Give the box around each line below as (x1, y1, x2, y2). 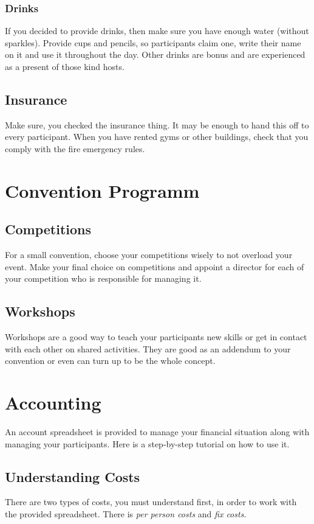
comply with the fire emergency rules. (5, 142, 145, 155)
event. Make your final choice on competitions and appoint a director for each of (5, 260, 304, 273)
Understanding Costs (5, 467, 140, 486)
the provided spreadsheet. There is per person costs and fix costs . (5, 508, 247, 520)
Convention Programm (5, 178, 200, 203)
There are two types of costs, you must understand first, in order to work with (5, 495, 297, 508)
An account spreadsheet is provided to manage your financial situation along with (5, 425, 310, 438)
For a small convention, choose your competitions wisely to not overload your (5, 248, 293, 261)
